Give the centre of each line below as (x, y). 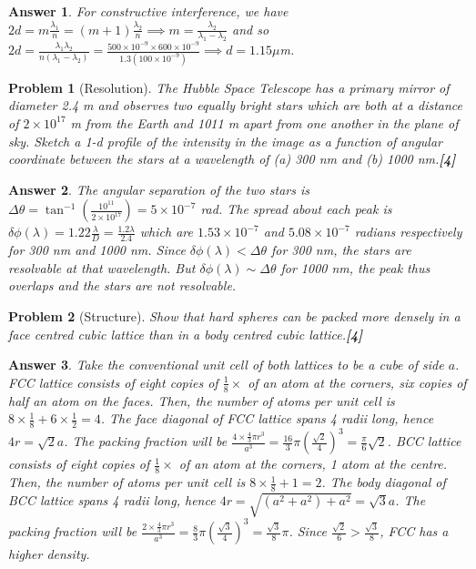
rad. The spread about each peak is (296, 209)
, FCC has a (414, 531)
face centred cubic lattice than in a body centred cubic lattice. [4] (186, 334)
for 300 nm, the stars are (341, 250)
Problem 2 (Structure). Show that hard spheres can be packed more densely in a (234, 315)
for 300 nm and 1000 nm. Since (97, 250)
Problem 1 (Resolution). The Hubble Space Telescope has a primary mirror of (229, 87)
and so (251, 29)
